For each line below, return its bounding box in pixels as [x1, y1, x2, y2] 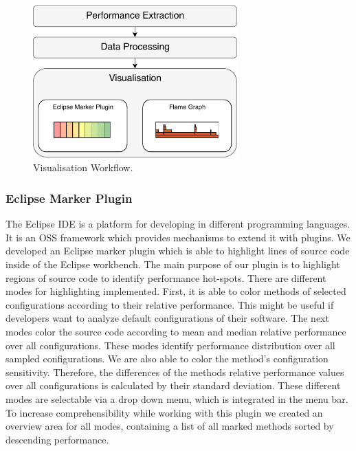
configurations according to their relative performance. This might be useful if [5, 297, 334, 311]
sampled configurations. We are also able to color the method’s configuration [5, 351, 329, 366]
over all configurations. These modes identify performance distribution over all [5, 338, 335, 352]
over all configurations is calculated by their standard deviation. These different [5, 378, 341, 393]
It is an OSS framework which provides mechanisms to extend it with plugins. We [5, 230, 351, 244]
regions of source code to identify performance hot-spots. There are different [5, 270, 326, 285]
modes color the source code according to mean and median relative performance [5, 324, 346, 338]
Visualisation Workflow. [33, 160, 133, 175]
